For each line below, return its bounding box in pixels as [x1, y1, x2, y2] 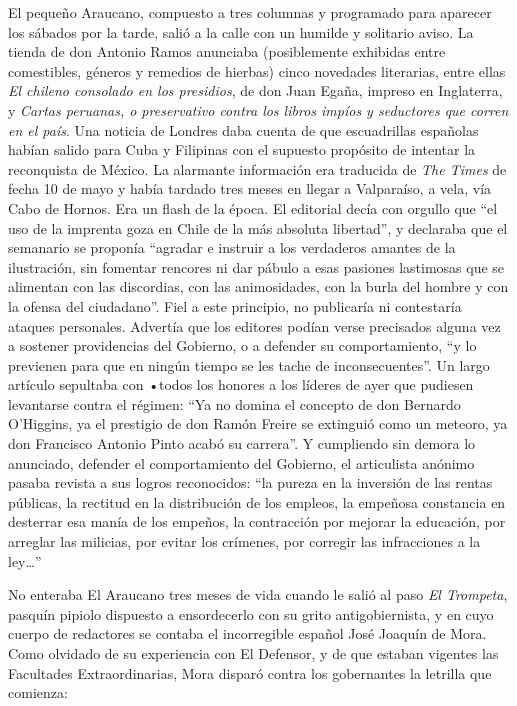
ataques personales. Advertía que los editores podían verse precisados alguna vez [8, 315, 501, 336]
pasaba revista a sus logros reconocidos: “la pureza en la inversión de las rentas [8, 472, 493, 493]
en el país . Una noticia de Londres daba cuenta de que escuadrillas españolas [8, 119, 479, 140]
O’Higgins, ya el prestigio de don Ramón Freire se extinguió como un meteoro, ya [8, 413, 508, 434]
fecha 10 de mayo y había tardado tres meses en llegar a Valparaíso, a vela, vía [8, 178, 492, 199]
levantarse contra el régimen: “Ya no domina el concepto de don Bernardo [8, 393, 461, 414]
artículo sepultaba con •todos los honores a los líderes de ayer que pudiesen [8, 374, 474, 395]
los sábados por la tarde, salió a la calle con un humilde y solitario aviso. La [8, 21, 474, 42]
